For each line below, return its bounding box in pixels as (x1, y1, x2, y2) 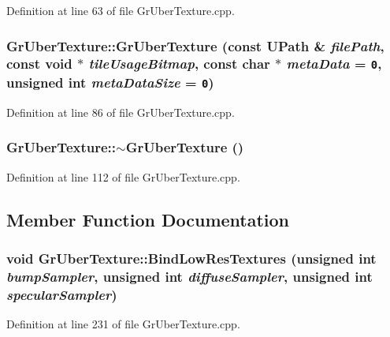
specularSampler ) (6, 284, 117, 304)
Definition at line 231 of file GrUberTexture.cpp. (6, 316, 240, 332)
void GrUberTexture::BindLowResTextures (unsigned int (6, 248, 377, 268)
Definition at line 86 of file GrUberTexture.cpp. (6, 103, 235, 120)
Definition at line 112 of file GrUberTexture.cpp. (6, 168, 240, 185)
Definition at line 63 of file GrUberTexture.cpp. (6, 2, 235, 18)
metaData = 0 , (286, 54, 382, 73)
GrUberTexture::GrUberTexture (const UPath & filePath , (6, 36, 384, 55)
